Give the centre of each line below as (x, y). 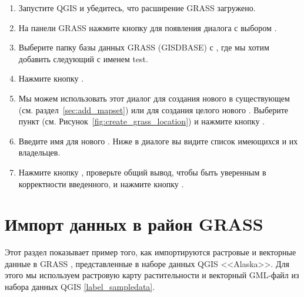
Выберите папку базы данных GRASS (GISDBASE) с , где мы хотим (144, 47)
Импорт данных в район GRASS (134, 224)
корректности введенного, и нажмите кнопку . (101, 183)
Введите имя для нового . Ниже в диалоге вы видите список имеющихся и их (158, 141)
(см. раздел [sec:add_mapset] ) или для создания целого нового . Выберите (153, 109)
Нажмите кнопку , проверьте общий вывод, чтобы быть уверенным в (142, 172)
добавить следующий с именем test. (83, 58)
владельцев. (39, 152)
